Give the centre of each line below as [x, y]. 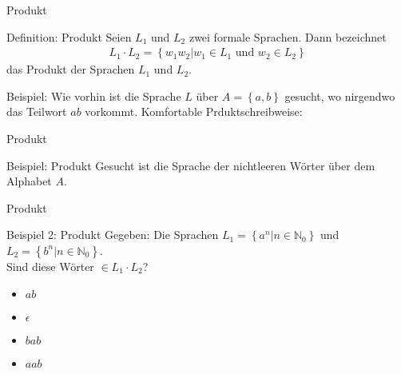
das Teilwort [37, 111]
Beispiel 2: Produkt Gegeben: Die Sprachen [113, 235]
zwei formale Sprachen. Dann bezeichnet [288, 36]
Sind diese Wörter [50, 266]
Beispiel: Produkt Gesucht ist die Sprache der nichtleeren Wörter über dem [191, 165]
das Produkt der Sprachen [71, 69]
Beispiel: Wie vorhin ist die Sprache [94, 95]
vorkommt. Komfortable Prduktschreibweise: [194, 111]
